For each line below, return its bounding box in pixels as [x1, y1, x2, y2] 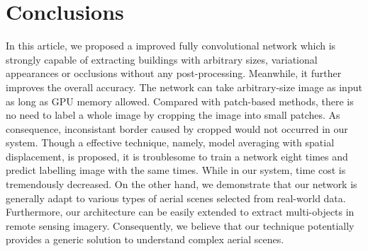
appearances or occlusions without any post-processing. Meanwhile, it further [6, 66, 342, 81]
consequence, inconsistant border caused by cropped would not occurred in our [6, 121, 348, 136]
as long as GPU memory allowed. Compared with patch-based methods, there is [6, 93, 354, 108]
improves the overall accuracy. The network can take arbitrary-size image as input [6, 79, 362, 94]
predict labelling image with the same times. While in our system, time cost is [6, 163, 346, 177]
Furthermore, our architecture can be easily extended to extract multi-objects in [6, 204, 355, 219]
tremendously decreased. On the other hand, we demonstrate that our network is [6, 177, 357, 192]
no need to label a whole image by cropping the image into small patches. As [6, 107, 340, 122]
